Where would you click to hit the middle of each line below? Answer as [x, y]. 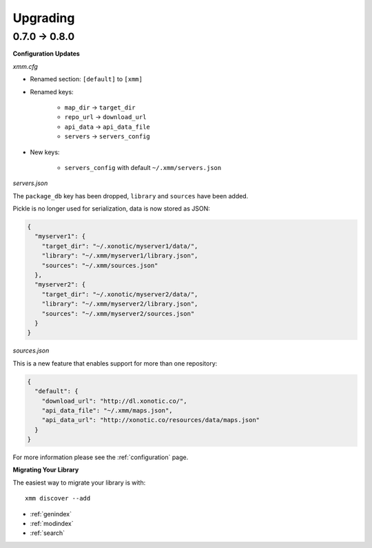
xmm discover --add [58, 498]
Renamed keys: [52, 92]
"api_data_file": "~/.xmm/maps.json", [107, 410]
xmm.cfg [25, 66]
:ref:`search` [48, 533]
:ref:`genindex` [51, 514]
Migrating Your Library [46, 470]
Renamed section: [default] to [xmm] [86, 79]
